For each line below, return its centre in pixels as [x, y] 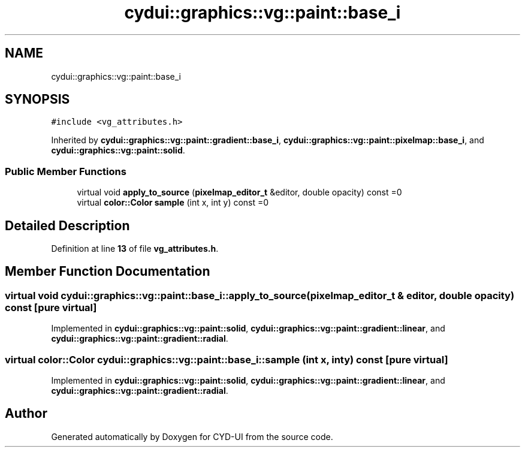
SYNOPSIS [37, 100]
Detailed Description [67, 225]
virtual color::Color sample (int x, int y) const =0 [173, 203]
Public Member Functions [66, 171]
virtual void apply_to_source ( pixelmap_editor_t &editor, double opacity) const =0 [239, 192]
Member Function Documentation [108, 272]
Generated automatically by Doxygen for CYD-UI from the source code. [192, 436]
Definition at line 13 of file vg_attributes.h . [135, 249]
